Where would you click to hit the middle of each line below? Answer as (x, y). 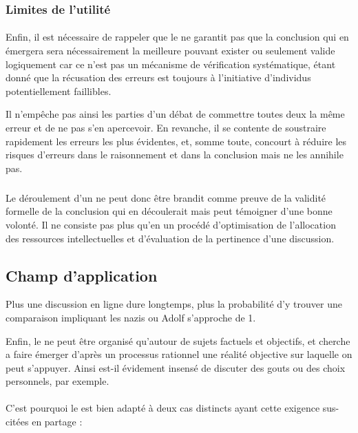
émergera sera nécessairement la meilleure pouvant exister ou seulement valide (170, 51)
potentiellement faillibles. (59, 91)
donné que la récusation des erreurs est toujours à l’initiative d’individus (158, 77)
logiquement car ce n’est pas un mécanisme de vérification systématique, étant (171, 64)
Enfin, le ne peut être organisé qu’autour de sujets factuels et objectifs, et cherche (178, 340)
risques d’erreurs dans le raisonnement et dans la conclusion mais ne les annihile (175, 155)
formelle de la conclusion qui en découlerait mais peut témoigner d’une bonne (169, 211)
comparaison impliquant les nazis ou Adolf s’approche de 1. (131, 317)
